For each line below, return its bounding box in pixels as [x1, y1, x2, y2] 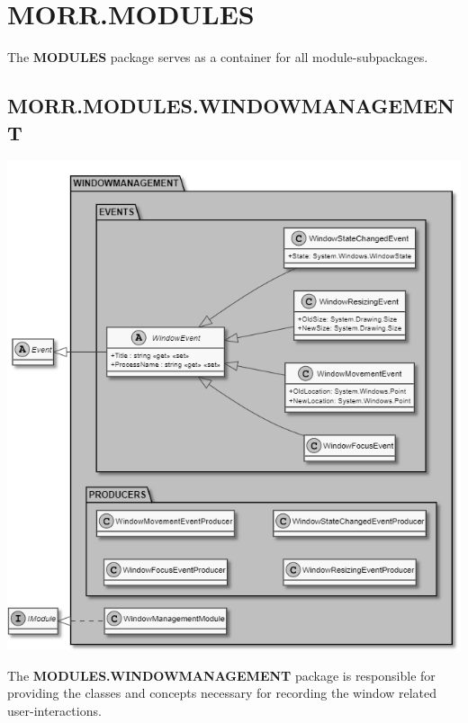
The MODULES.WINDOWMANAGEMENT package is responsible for [7, 665, 436, 684]
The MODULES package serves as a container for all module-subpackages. [7, 48, 428, 67]
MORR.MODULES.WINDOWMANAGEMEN [7, 92, 454, 120]
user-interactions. [7, 701, 102, 719]
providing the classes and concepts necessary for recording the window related [7, 683, 437, 702]
